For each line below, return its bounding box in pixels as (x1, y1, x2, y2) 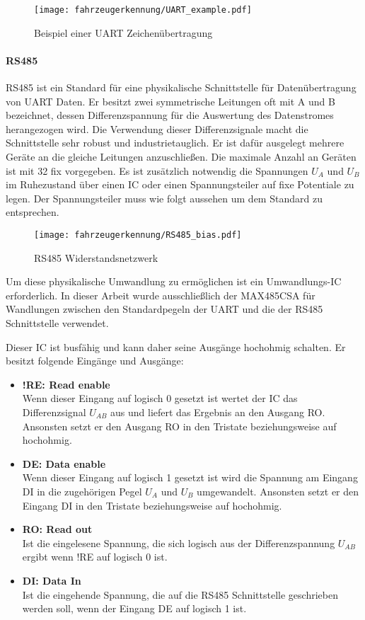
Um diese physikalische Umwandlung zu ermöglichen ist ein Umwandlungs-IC (6, 274, 342, 289)
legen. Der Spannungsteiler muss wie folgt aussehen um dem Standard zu (6, 190, 323, 205)
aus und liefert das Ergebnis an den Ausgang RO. (110, 404, 325, 419)
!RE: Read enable (22, 377, 110, 391)
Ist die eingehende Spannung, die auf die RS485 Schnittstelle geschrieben (22, 587, 338, 602)
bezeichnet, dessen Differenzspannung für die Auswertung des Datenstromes (6, 108, 334, 122)
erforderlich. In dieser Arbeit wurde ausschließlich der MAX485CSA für (6, 287, 315, 302)
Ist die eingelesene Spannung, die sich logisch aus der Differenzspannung (22, 535, 335, 550)
